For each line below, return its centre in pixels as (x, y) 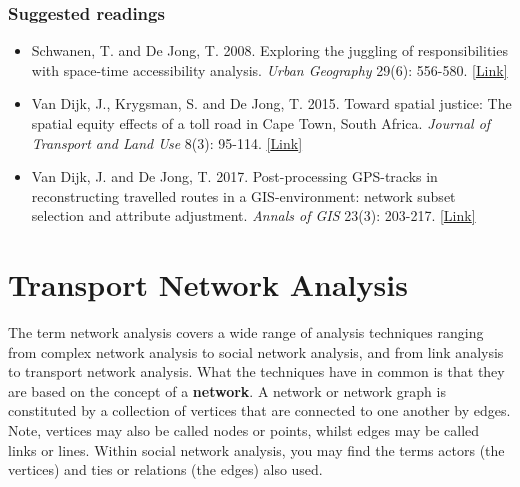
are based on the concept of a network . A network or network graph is (227, 390)
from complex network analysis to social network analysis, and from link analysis (256, 351)
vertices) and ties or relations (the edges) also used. (165, 469)
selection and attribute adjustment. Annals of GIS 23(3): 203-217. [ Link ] (253, 215)
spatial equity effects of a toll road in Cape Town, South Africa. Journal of (261, 123)
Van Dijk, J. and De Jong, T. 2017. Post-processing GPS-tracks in (234, 176)
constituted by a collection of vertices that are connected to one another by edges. (259, 410)
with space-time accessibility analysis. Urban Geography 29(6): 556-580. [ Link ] (269, 69)
